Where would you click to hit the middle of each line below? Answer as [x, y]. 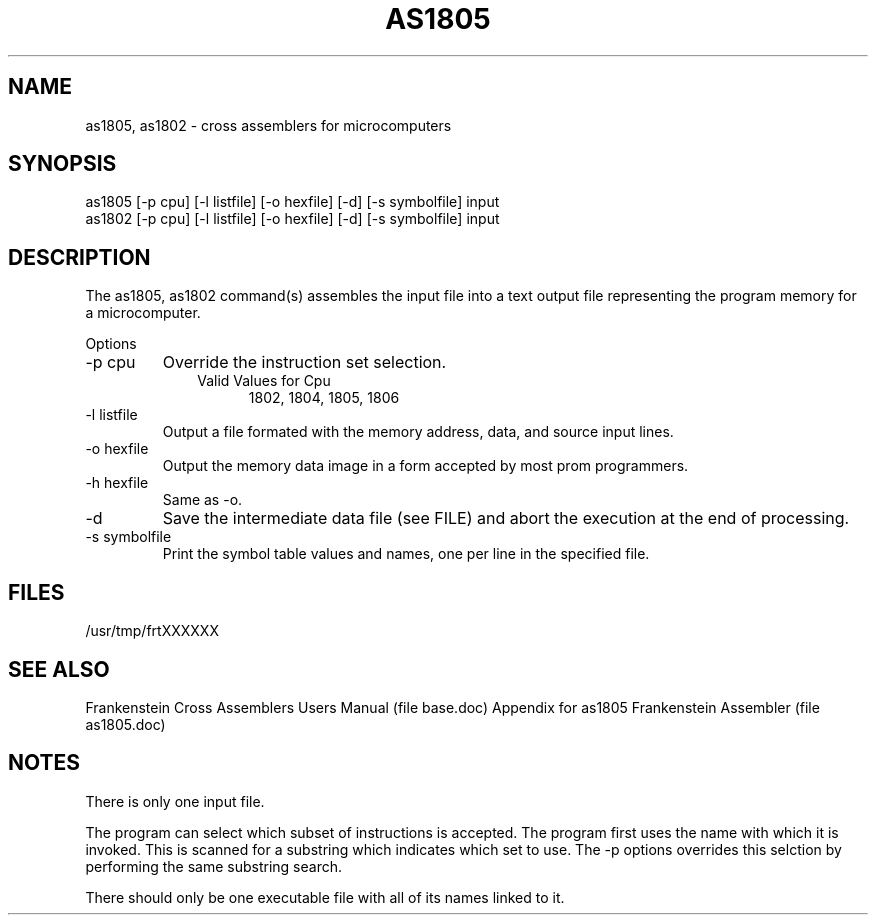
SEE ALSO [59, 669]
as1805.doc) [125, 724]
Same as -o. [202, 500]
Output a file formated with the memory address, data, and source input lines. [418, 432]
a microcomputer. [143, 313]
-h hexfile [117, 483]
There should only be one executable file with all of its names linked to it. [325, 897]
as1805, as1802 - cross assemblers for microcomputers [268, 125]
